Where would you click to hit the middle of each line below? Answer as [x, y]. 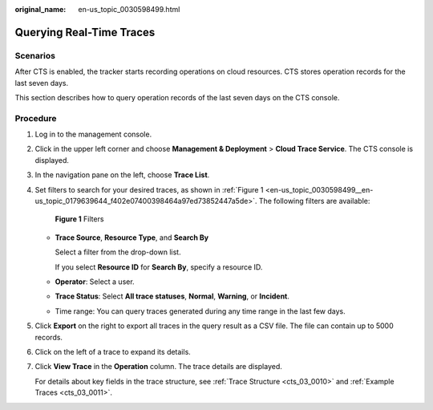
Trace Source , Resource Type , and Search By [132, 237]
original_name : [40, 9]
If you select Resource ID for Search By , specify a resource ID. [159, 267]
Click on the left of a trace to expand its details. [113, 351]
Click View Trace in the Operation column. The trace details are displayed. [158, 367]
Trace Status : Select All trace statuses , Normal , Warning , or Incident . [172, 296]
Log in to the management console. [93, 134]
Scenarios [35, 55]
